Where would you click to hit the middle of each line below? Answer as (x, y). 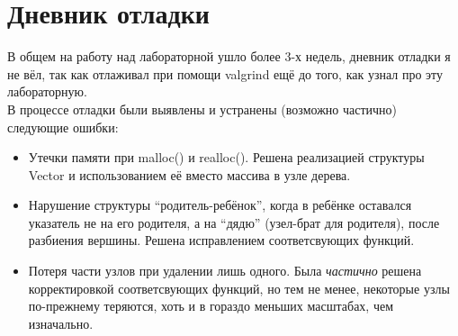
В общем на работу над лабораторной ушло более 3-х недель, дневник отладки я (229, 56)
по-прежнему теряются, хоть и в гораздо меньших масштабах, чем (211, 306)
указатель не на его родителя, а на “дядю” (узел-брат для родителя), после (234, 222)
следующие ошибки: (63, 127)
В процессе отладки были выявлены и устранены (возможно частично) (202, 109)
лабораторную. (47, 91)
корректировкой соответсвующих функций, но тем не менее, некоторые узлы (239, 288)
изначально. (61, 323)
